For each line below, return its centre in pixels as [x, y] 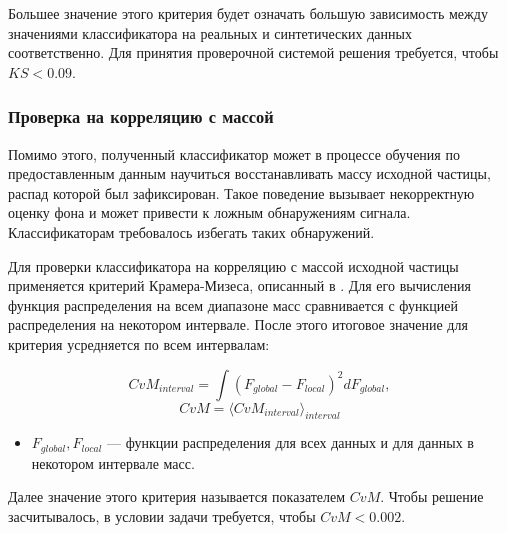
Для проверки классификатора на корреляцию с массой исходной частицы [233, 265]
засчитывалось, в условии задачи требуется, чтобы [162, 515]
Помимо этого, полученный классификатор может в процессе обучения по [234, 153]
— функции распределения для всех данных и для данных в [290, 442]
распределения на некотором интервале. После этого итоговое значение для [238, 324]
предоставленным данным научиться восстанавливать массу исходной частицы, [249, 173]
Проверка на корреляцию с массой [141, 116]
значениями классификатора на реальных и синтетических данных [210, 32]
